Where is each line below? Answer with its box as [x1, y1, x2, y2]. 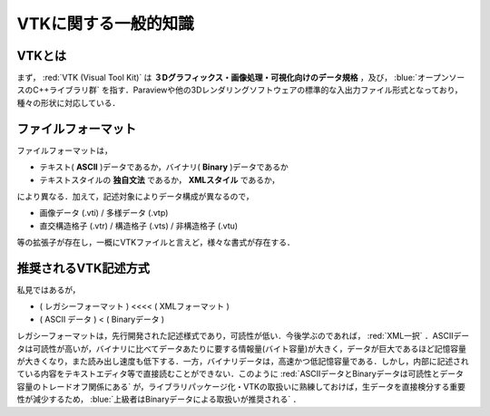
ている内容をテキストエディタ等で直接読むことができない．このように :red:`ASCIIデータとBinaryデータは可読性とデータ [16, 368, 465, 380]
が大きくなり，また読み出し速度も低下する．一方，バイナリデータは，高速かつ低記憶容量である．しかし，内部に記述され [16, 355, 469, 366]
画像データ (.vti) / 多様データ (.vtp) [39, 208, 169, 218]
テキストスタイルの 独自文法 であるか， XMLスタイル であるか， [39, 174, 280, 185]
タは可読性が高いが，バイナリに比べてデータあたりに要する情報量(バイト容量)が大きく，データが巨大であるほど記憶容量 [16, 343, 466, 353]
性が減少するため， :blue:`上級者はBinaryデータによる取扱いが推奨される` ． [16, 394, 301, 405]
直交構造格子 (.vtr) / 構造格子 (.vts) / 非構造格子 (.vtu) [39, 220, 239, 231]
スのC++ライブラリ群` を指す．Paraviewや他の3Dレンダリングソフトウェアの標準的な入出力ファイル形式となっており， [16, 84, 463, 95]
